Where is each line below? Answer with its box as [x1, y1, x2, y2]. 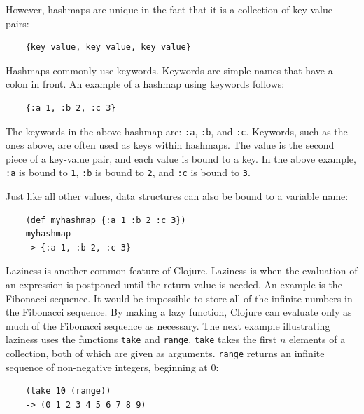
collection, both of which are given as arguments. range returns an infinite [6, 346, 325, 361]
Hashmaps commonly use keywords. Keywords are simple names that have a [6, 62, 333, 77]
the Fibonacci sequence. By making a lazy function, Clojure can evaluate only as [6, 305, 352, 319]
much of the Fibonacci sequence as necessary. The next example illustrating [6, 318, 330, 333]
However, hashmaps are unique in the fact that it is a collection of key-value [6, 2, 332, 16]
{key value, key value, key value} [25, 42, 191, 53]
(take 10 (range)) [25, 386, 111, 396]
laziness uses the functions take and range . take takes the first [6, 332, 277, 347]
